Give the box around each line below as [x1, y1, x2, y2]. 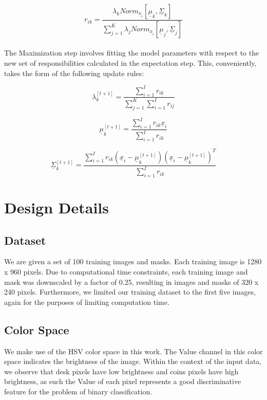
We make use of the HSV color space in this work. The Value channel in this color [4, 346, 263, 356]
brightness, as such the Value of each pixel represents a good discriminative [4, 376, 241, 387]
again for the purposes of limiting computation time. [4, 296, 169, 307]
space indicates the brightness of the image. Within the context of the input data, [4, 356, 262, 367]
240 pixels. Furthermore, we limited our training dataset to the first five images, [4, 286, 256, 297]
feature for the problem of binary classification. [4, 386, 152, 396]
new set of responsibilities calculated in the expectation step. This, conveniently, [4, 58, 257, 68]
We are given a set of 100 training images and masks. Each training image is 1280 [4, 256, 262, 267]
